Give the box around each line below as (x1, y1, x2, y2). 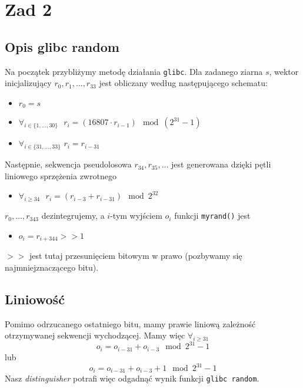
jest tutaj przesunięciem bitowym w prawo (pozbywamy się (29, 249, 242, 262)
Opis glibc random (5, 37, 119, 55)
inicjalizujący (5, 77, 52, 89)
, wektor (269, 65, 299, 77)
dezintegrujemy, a (41, 209, 105, 222)
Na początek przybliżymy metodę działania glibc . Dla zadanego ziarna (5, 65, 263, 77)
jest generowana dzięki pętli (171, 158, 271, 170)
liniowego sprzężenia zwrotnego (5, 169, 116, 182)
